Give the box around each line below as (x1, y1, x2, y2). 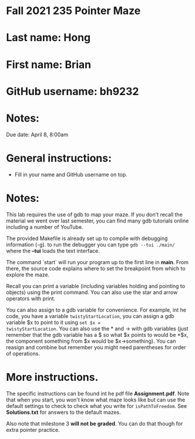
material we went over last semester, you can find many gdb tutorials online (6, 217, 189, 224)
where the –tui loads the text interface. (6, 247, 100, 254)
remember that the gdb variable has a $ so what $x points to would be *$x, (6, 331, 189, 338)
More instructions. (6, 370, 99, 384)
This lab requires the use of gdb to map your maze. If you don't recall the (6, 211, 183, 218)
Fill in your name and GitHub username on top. (14, 171, 127, 178)
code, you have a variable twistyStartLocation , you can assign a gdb (6, 312, 174, 319)
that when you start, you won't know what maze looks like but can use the (6, 396, 186, 403)
